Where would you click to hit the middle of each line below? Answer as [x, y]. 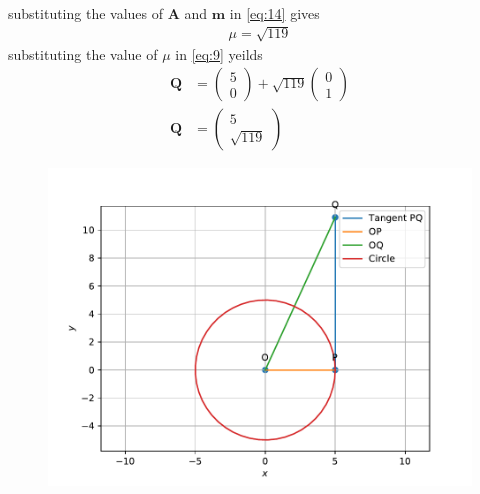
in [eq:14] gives [274, 12]
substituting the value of [83, 53]
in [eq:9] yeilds [219, 53]
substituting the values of [86, 12]
